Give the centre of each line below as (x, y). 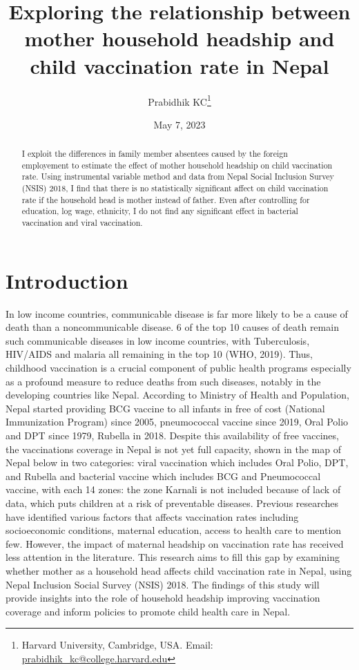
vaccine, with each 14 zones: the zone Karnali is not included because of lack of (173, 489)
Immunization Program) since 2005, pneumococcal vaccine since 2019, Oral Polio (177, 422)
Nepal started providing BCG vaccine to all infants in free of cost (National (165, 408)
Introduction (67, 280)
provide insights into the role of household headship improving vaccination (163, 598)
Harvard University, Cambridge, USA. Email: (117, 645)
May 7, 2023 (179, 124)
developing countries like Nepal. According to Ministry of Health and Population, (177, 395)
